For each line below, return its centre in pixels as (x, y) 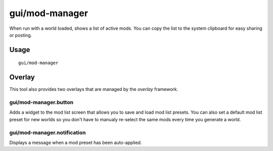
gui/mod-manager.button (41, 103)
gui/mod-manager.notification (48, 132)
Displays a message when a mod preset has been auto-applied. (76, 142)
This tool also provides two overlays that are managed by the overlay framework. (94, 89)
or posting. (21, 35)
